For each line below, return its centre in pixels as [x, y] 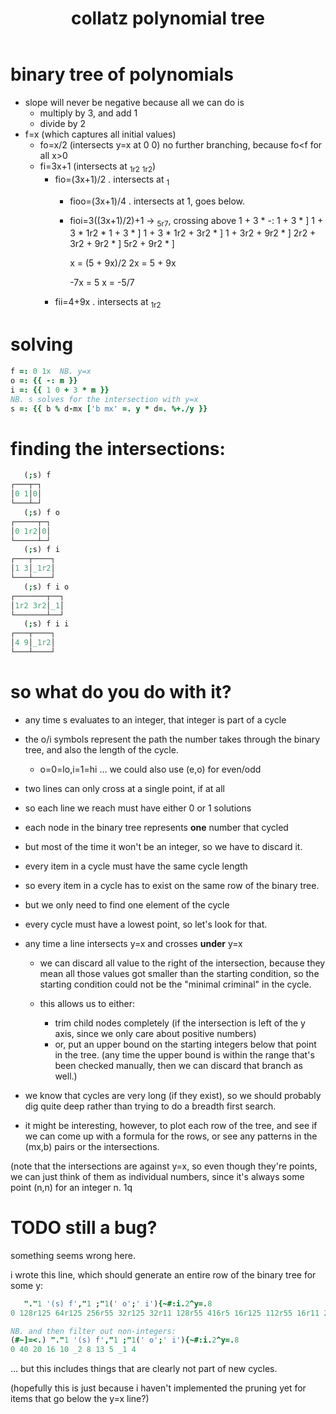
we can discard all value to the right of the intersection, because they [182, 963]
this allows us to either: [87, 1003]
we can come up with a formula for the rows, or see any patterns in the [171, 1136]
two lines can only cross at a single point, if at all [124, 788]
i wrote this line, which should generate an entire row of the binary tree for [163, 1274]
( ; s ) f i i [46, 624]
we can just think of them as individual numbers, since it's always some [157, 1176]
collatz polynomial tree [168, 18]
